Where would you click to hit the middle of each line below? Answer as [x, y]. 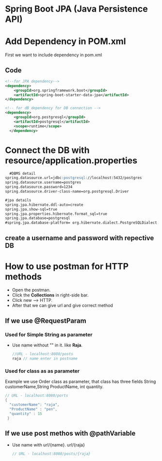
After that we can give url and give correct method [62, 305]
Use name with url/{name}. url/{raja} [48, 445]
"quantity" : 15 [26, 413]
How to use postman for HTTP [67, 266]
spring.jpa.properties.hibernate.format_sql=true [56, 214]
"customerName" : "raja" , [34, 404]
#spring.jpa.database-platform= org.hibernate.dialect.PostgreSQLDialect [81, 223]
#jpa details [18, 200]
